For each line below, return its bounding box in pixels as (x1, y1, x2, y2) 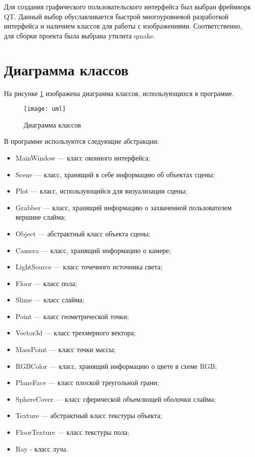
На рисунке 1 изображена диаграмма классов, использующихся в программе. (4, 88, 234, 98)
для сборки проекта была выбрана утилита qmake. (4, 30, 155, 40)
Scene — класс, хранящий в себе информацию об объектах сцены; (15, 169, 215, 179)
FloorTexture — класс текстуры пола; (15, 427, 130, 437)
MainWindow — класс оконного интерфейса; (15, 152, 150, 163)
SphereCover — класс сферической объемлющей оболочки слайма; (15, 393, 216, 404)
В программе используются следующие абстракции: (4, 136, 159, 146)
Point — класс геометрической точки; (15, 311, 129, 321)
